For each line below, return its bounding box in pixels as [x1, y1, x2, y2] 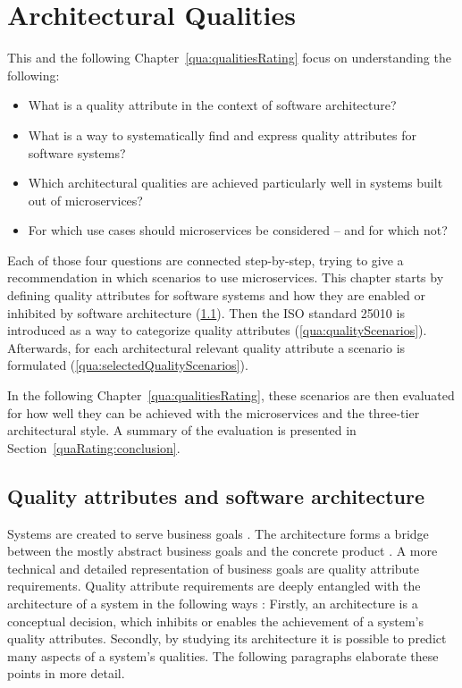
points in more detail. [7, 664, 125, 683]
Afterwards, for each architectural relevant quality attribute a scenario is [7, 338, 406, 357]
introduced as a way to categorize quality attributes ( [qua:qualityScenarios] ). [7, 321, 427, 340]
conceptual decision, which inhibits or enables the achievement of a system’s [7, 611, 424, 630]
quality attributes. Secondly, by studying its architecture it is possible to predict [7, 629, 447, 648]
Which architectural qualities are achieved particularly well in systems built [28, 173, 443, 192]
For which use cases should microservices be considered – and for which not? [28, 221, 448, 239]
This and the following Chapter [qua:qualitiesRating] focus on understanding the [7, 48, 451, 67]
